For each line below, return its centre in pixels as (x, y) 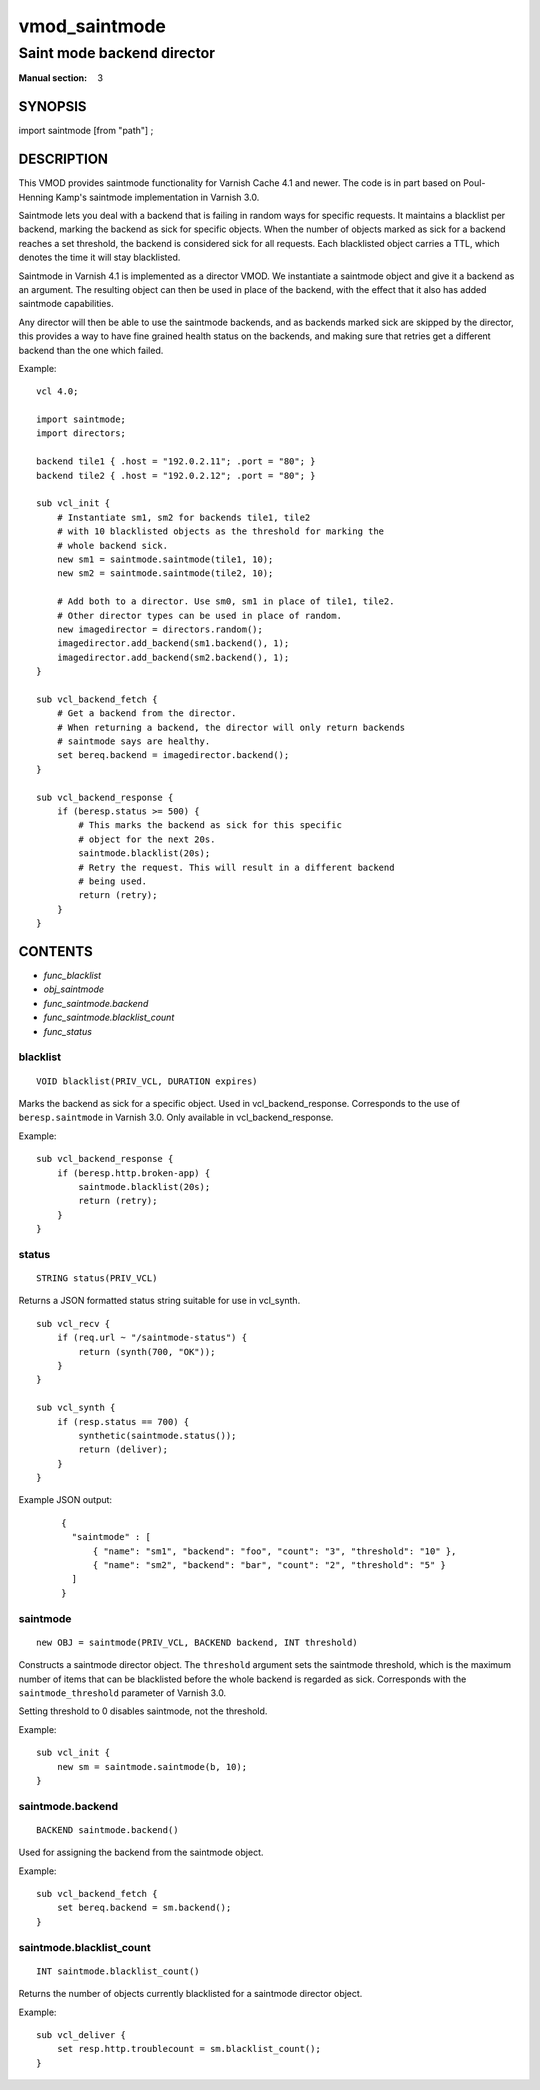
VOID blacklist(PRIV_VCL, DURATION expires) (147, 1081)
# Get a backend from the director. (146, 713)
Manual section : (53, 78)
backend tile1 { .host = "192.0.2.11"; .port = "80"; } (176, 461)
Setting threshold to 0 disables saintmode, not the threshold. (143, 1711)
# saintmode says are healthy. (133, 741)
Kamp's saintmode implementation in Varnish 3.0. (157, 197)
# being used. (113, 881)
